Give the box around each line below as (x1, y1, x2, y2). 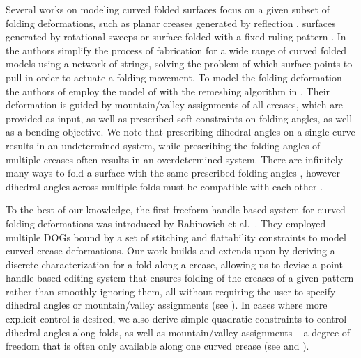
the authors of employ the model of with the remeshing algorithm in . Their (6, 83, 330, 98)
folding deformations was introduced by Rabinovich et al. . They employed (6, 215, 326, 230)
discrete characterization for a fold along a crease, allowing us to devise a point (6, 257, 343, 271)
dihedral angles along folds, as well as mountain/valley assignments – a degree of (6, 325, 351, 339)
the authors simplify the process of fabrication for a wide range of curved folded (6, 42, 347, 57)
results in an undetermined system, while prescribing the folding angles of (6, 138, 321, 152)
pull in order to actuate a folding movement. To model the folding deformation (6, 70, 342, 84)
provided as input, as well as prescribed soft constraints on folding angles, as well (6, 111, 353, 125)
